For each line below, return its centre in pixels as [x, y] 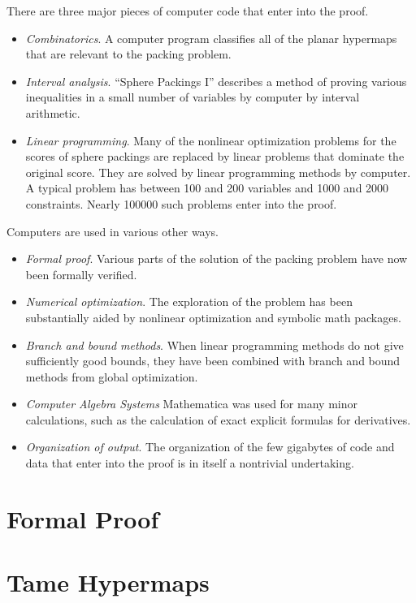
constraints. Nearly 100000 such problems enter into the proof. [181, 203]
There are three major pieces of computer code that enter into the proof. [188, 11]
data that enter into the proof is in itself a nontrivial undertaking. [190, 463]
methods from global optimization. [112, 376]
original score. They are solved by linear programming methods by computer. [218, 172]
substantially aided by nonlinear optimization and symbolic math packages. [213, 317]
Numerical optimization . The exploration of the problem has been [189, 301]
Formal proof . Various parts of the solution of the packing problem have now [217, 258]
